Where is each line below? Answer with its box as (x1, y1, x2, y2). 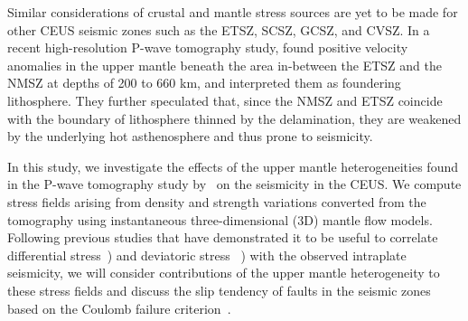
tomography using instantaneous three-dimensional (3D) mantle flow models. (7, 210, 433, 229)
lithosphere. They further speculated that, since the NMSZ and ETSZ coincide (7, 90, 443, 109)
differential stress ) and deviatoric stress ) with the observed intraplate (7, 245, 407, 264)
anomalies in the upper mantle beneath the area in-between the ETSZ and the (7, 55, 443, 74)
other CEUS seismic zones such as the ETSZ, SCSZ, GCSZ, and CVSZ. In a (7, 20, 430, 39)
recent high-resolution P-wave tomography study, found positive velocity (7, 38, 408, 57)
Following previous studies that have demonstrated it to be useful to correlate (7, 228, 438, 247)
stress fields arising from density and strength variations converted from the (7, 192, 426, 211)
